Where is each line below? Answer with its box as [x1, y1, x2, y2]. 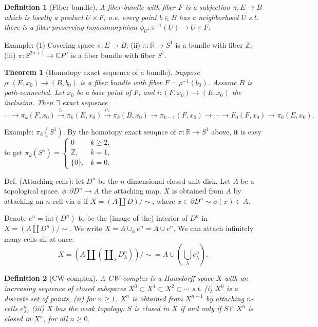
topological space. [4, 185, 60, 196]
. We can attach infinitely [173, 223, 254, 234]
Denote [4, 213, 27, 223]
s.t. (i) [192, 283, 213, 293]
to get [4, 147, 23, 158]
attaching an [4, 195, 44, 206]
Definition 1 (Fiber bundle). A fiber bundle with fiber [4, 2, 176, 12]
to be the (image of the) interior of [78, 213, 188, 223]
